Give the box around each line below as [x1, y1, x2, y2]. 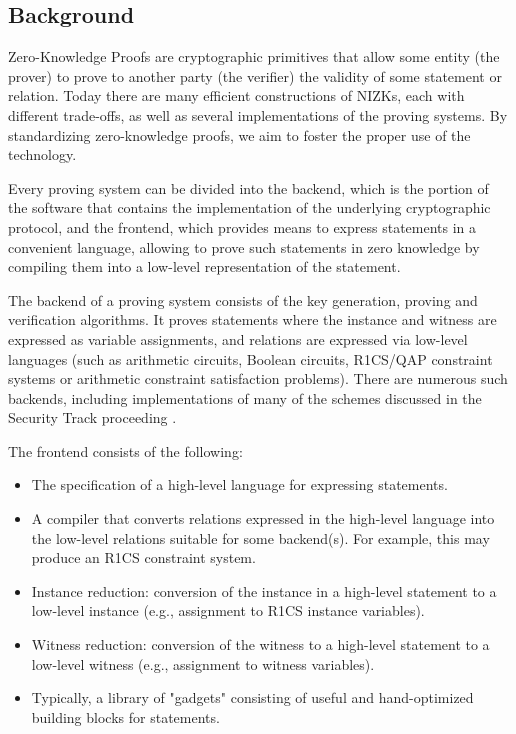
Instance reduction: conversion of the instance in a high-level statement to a [31, 580, 497, 601]
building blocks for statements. [31, 706, 220, 727]
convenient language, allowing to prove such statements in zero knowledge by [8, 236, 480, 257]
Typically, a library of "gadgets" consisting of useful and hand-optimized [31, 687, 474, 708]
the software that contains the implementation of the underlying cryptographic [8, 197, 491, 218]
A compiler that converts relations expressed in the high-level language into [31, 508, 495, 529]
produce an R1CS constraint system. [31, 547, 256, 568]
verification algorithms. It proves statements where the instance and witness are [8, 309, 497, 330]
